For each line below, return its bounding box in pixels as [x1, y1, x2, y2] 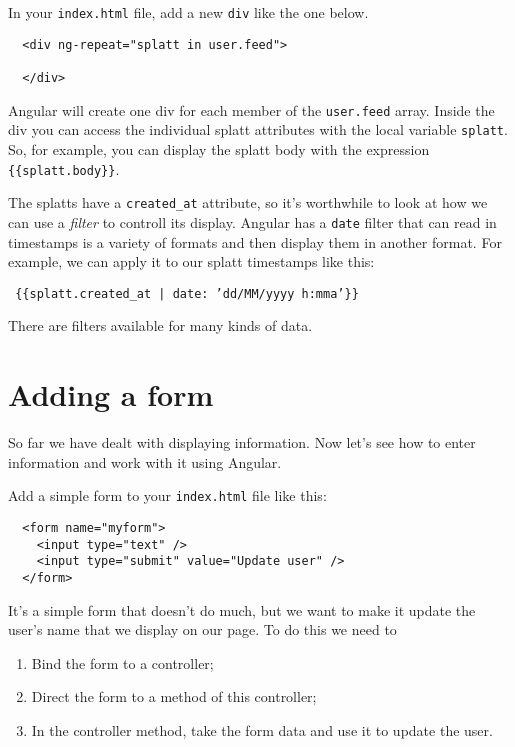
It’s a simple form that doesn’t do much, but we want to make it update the [8, 599, 476, 620]
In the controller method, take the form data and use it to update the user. [31, 719, 493, 740]
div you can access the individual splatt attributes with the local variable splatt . [8, 119, 508, 140]
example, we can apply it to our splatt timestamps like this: [8, 251, 375, 272]
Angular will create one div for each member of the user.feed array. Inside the [8, 99, 495, 120]
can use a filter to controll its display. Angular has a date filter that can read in [8, 211, 497, 232]
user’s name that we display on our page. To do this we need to [8, 619, 397, 640]
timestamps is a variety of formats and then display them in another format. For [8, 231, 502, 252]
